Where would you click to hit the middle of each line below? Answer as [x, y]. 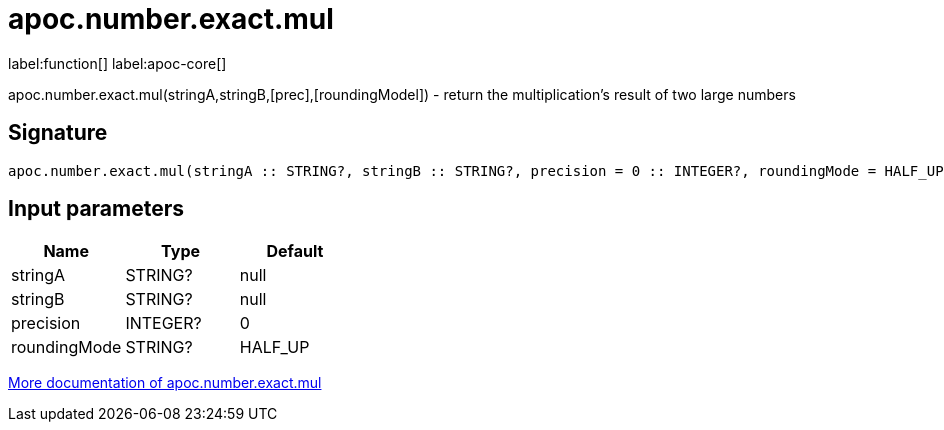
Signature [58, 133]
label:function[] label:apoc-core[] [117, 63]
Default [295, 251]
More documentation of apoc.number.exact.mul [165, 383]
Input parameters [96, 209]
